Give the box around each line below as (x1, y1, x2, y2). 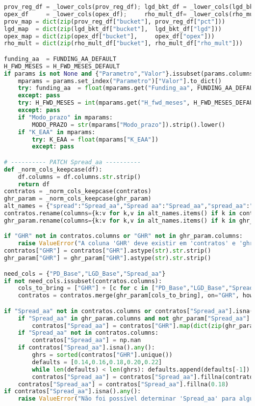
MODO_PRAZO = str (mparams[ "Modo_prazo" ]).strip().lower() (32, 121, 226, 128)
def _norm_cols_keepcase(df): (4, 166, 102, 173)
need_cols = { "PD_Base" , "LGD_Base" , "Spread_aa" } (4, 270, 166, 277)
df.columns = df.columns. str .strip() (18, 173, 141, 180)
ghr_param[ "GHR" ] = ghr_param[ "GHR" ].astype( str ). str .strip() (4, 255, 211, 262)
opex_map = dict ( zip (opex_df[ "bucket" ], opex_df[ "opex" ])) (4, 32, 215, 40)
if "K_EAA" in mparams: (18, 128, 96, 136)
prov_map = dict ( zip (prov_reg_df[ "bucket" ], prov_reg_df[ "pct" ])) (4, 18, 226, 25)
